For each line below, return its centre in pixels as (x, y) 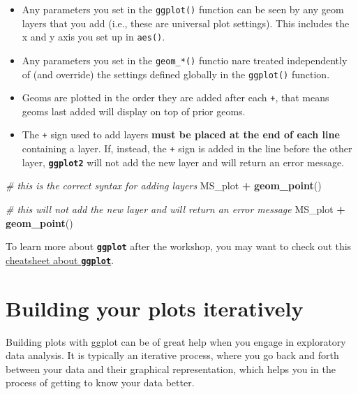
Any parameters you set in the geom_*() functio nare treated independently (185, 60)
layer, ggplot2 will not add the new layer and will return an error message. (183, 162)
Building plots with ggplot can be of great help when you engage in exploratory (176, 341)
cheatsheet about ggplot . (60, 260)
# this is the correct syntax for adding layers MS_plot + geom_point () (164, 185)
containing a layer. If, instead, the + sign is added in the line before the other (187, 148)
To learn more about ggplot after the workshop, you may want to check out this (179, 246)
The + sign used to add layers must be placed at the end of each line (181, 134)
